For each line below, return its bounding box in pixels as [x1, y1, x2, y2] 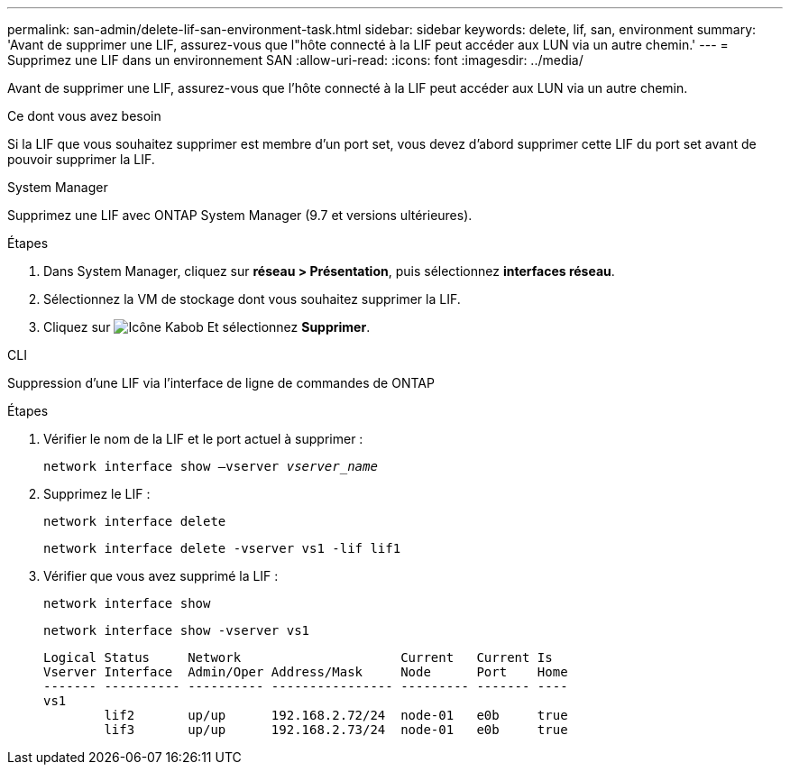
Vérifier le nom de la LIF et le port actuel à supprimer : [43, 431, 363, 446]
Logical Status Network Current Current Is [43, 650, 553, 665]
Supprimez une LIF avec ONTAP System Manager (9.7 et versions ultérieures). [7, 207, 473, 223]
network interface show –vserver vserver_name [43, 459, 378, 473]
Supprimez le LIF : [43, 486, 151, 501]
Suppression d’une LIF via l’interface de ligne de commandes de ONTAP [7, 375, 435, 391]
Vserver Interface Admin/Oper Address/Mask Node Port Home [43, 665, 568, 679]
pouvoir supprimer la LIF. [7, 152, 155, 167]
